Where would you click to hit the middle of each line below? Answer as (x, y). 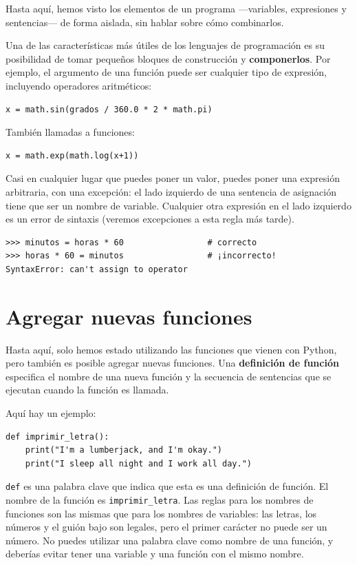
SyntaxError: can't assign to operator (97, 269)
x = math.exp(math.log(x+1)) (72, 155)
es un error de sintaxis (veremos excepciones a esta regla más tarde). (150, 219)
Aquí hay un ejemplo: (51, 413)
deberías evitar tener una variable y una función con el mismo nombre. (155, 554)
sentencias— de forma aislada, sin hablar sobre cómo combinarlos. (145, 22)
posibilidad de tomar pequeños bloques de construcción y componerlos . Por (168, 58)
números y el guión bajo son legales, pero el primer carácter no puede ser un (166, 527)
